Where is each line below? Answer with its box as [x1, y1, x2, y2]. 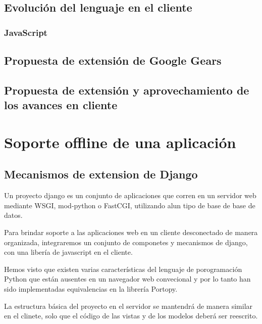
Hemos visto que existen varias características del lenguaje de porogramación [4, 263, 242, 274]
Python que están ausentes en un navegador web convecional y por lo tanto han [4, 273, 251, 284]
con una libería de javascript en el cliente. [4, 247, 133, 257]
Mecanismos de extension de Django [4, 166, 198, 182]
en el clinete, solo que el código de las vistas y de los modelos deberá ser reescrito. [4, 310, 258, 321]
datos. [4, 210, 23, 220]
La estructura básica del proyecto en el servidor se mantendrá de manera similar [4, 300, 253, 311]
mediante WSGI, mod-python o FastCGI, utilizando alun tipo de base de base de [4, 200, 255, 210]
